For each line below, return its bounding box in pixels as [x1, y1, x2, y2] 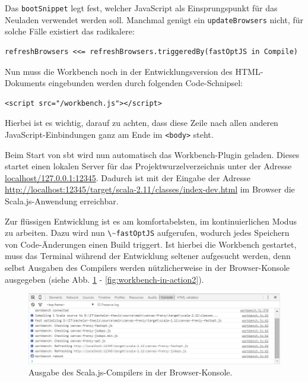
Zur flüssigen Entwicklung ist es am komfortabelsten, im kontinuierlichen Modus [5, 214, 297, 227]
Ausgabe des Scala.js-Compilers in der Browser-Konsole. [28, 366, 233, 378]
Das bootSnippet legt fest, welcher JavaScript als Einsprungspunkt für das [5, 2, 278, 14]
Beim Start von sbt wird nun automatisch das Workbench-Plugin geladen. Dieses [5, 148, 300, 160]
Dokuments [5, 77, 46, 89]
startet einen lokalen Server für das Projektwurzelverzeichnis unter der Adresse [5, 160, 292, 172]
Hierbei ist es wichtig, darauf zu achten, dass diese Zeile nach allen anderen [5, 116, 278, 129]
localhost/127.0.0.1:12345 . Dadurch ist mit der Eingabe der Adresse [5, 171, 250, 184]
